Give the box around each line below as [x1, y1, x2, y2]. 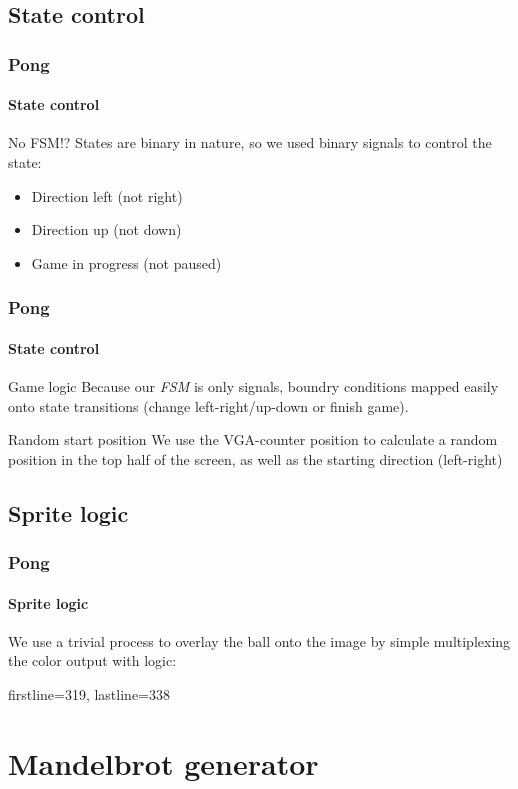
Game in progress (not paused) [31, 252, 222, 273]
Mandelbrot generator [8, 742, 319, 783]
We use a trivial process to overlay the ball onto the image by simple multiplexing [8, 630, 511, 651]
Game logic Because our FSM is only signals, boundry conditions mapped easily [8, 376, 499, 397]
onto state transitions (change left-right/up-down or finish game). [8, 395, 409, 416]
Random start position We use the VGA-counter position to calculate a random [8, 429, 498, 450]
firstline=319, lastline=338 [8, 684, 170, 705]
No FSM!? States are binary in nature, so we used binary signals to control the [8, 132, 492, 153]
